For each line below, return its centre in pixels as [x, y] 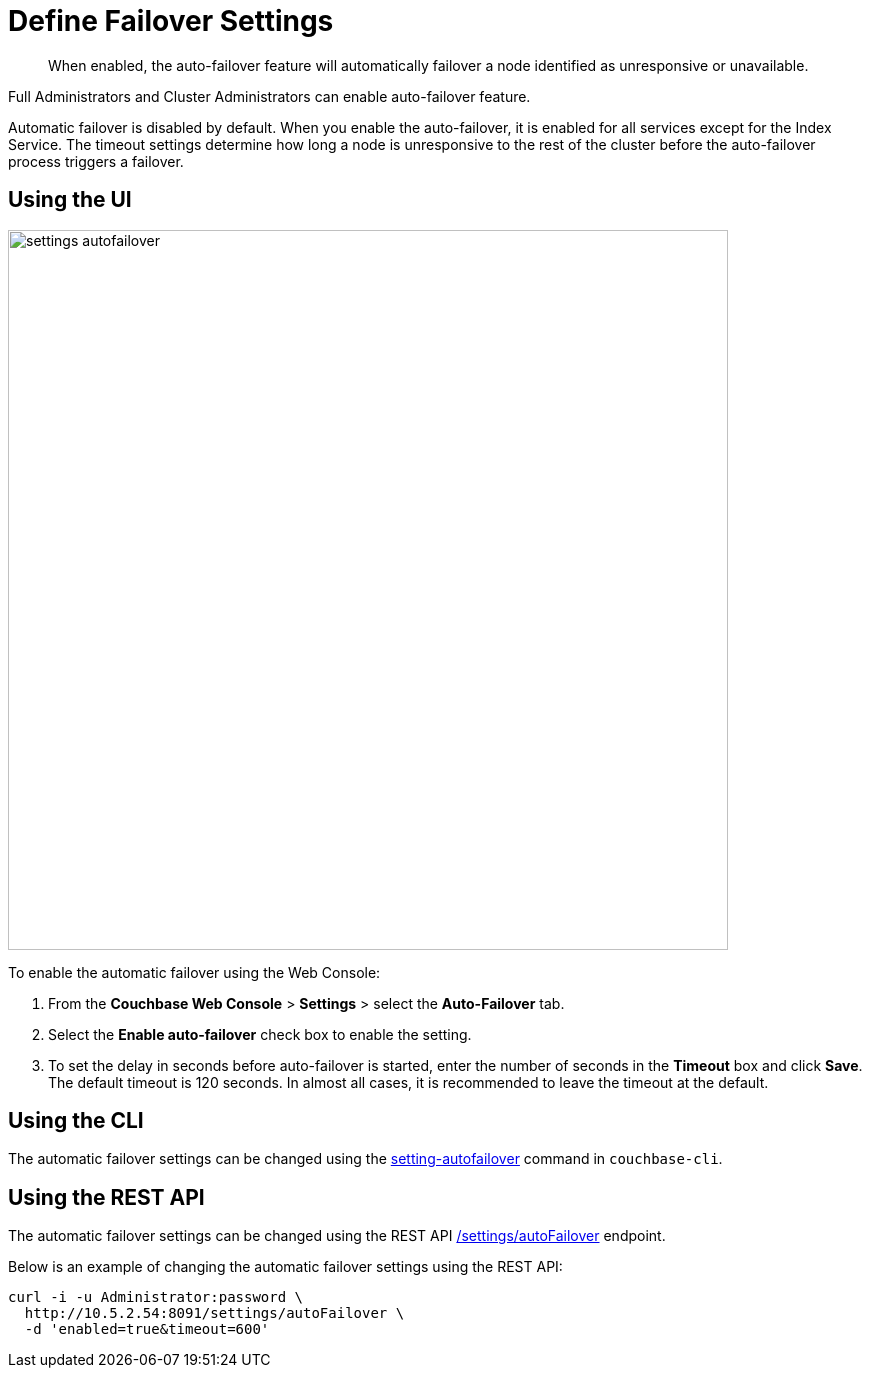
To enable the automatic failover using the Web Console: [194, 972]
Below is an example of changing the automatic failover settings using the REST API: [285, 1267]
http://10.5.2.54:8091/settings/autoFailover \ [214, 1313]
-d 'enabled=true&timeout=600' [147, 1329]
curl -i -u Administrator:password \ [156, 1297]
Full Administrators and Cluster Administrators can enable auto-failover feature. [269, 96]
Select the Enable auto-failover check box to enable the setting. [260, 1034]
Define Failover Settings [171, 21]
